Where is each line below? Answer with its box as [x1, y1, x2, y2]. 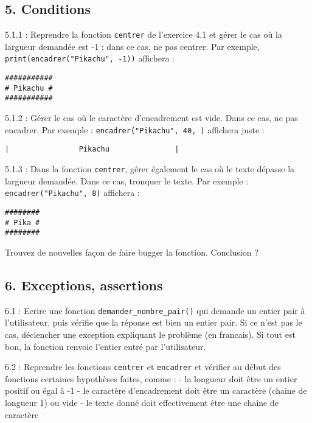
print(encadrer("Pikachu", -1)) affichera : [5, 52, 175, 65]
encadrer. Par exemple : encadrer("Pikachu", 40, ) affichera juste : [5, 123, 265, 136]
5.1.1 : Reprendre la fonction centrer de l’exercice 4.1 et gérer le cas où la [5, 28, 282, 41]
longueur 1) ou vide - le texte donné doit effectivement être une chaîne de [5, 396, 279, 408]
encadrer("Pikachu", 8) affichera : [5, 186, 140, 199]
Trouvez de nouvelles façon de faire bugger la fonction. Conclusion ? [5, 245, 258, 258]
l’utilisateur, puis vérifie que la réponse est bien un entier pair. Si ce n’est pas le [5, 316, 302, 329]
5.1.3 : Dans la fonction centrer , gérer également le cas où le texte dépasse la [5, 162, 295, 175]
